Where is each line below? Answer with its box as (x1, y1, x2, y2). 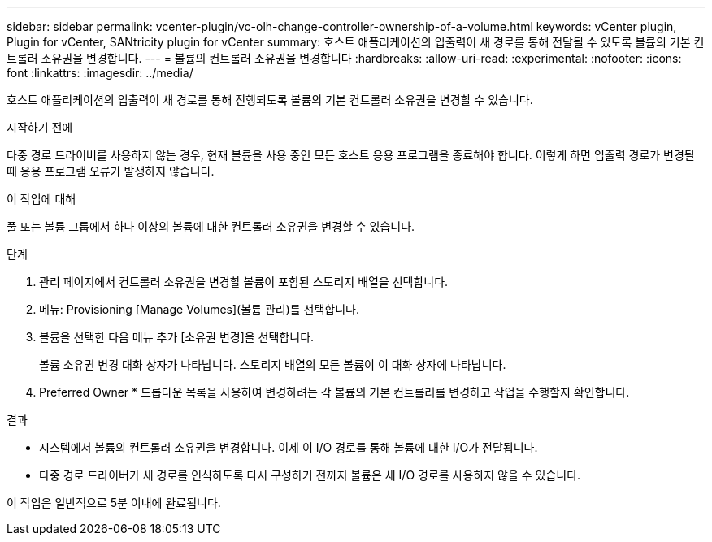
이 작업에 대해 (7, 192, 76, 206)
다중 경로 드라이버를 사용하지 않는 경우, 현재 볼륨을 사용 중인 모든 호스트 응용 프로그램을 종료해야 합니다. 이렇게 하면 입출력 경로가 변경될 (7, 148, 695, 162)
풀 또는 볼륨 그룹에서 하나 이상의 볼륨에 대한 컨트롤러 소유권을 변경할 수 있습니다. (7, 219, 415, 233)
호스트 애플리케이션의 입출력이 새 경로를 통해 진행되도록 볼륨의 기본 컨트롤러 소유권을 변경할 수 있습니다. (7, 93, 533, 106)
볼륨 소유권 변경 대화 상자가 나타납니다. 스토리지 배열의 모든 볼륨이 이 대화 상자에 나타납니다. (39, 358, 506, 371)
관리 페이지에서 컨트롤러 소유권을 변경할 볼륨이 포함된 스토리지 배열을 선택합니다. (39, 275, 449, 288)
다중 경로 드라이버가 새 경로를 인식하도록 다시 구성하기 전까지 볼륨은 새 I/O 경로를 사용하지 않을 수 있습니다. (39, 468, 581, 482)
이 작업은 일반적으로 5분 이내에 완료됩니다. (7, 496, 221, 509)
